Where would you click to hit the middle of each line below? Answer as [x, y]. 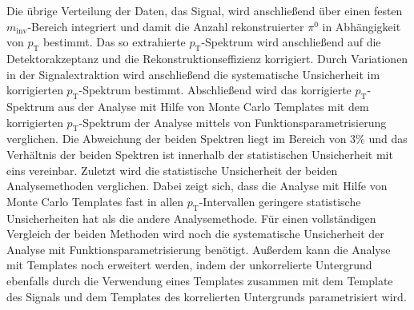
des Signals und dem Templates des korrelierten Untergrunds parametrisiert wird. [207, 296]
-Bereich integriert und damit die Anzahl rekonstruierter [166, 26]
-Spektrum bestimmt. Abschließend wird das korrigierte [215, 90]
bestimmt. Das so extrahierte [115, 42]
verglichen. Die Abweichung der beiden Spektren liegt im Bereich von [177, 139]
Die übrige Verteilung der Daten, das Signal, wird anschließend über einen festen [205, 10]
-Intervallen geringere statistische [280, 201]
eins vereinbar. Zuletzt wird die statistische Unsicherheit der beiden [172, 170]
